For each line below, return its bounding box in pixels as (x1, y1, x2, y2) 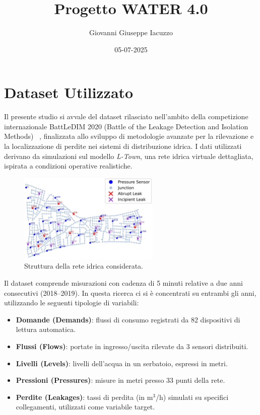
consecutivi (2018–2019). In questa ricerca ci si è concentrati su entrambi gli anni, (4, 287, 256, 298)
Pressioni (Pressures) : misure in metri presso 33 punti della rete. (16, 375, 225, 385)
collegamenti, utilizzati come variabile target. (16, 401, 155, 412)
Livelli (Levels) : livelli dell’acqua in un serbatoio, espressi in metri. (16, 358, 228, 368)
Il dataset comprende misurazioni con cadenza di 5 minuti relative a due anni (4, 277, 243, 288)
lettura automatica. (16, 324, 76, 335)
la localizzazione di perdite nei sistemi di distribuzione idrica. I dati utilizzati (4, 141, 242, 151)
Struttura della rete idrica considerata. (24, 261, 143, 271)
